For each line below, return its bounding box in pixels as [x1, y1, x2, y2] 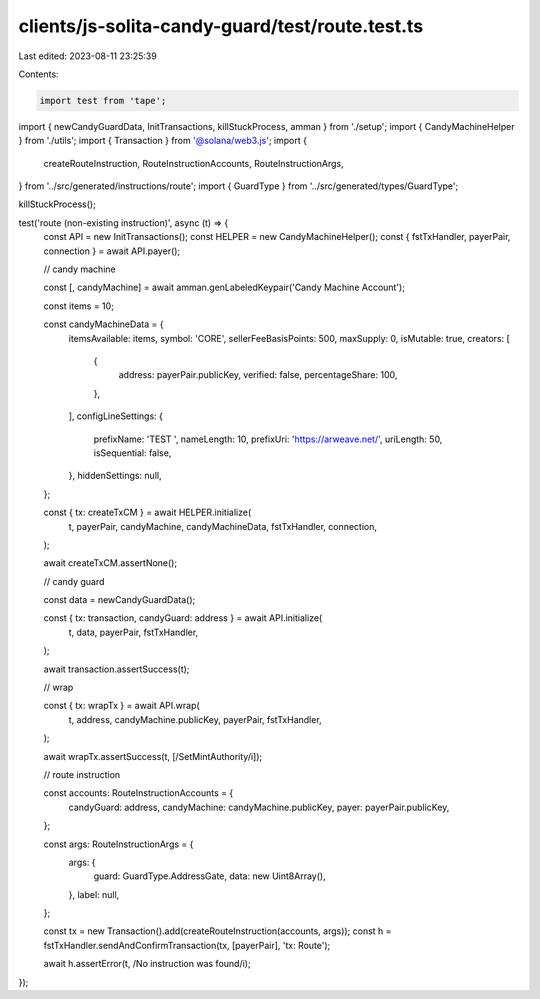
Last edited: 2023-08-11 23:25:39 [18, 50, 157, 62]
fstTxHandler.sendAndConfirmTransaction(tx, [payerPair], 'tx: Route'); [43, 939, 331, 951]
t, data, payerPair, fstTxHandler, [68, 626, 199, 638]
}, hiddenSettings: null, [68, 470, 162, 482]
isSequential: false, [93, 446, 172, 459]
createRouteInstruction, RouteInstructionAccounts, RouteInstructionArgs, [43, 157, 344, 169]
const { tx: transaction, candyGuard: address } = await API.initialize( [43, 612, 323, 624]
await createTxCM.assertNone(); [43, 557, 178, 569]
